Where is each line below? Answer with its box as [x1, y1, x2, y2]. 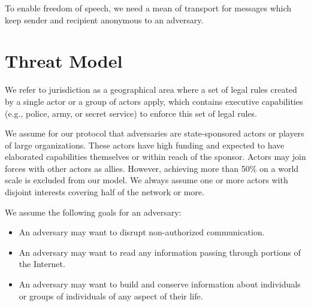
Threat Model [5, 49, 123, 73]
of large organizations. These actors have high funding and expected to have [5, 138, 285, 151]
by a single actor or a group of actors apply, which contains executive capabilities [5, 95, 303, 107]
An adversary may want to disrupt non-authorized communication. [19, 226, 265, 238]
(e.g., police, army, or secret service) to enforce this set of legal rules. [5, 107, 257, 119]
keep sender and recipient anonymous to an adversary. [5, 13, 204, 26]
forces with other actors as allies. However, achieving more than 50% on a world [5, 162, 299, 174]
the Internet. [19, 257, 65, 270]
